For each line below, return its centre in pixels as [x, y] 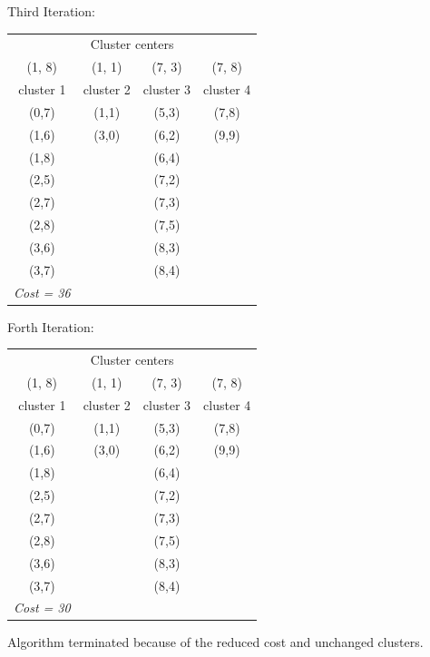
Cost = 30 [42, 608]
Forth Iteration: [51, 326]
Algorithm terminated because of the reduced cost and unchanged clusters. [215, 642]
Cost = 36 [42, 292]
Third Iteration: [51, 11]
